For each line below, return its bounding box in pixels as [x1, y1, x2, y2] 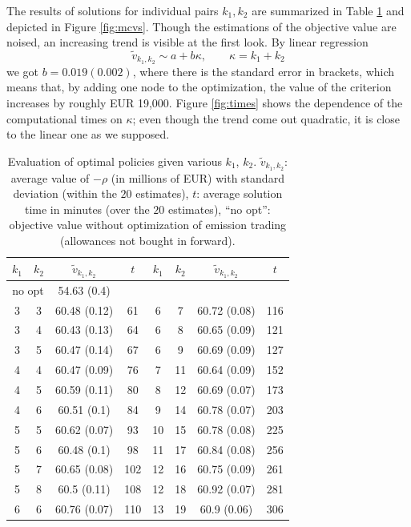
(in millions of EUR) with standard [111, 169, 284, 186]
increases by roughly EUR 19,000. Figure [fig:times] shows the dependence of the [6, 95, 403, 111]
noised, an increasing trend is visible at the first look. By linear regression [6, 34, 369, 50]
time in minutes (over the [24, 200, 150, 217]
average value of [10, 169, 90, 186]
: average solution [196, 185, 283, 202]
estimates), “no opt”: [167, 200, 271, 217]
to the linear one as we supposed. [6, 126, 170, 143]
